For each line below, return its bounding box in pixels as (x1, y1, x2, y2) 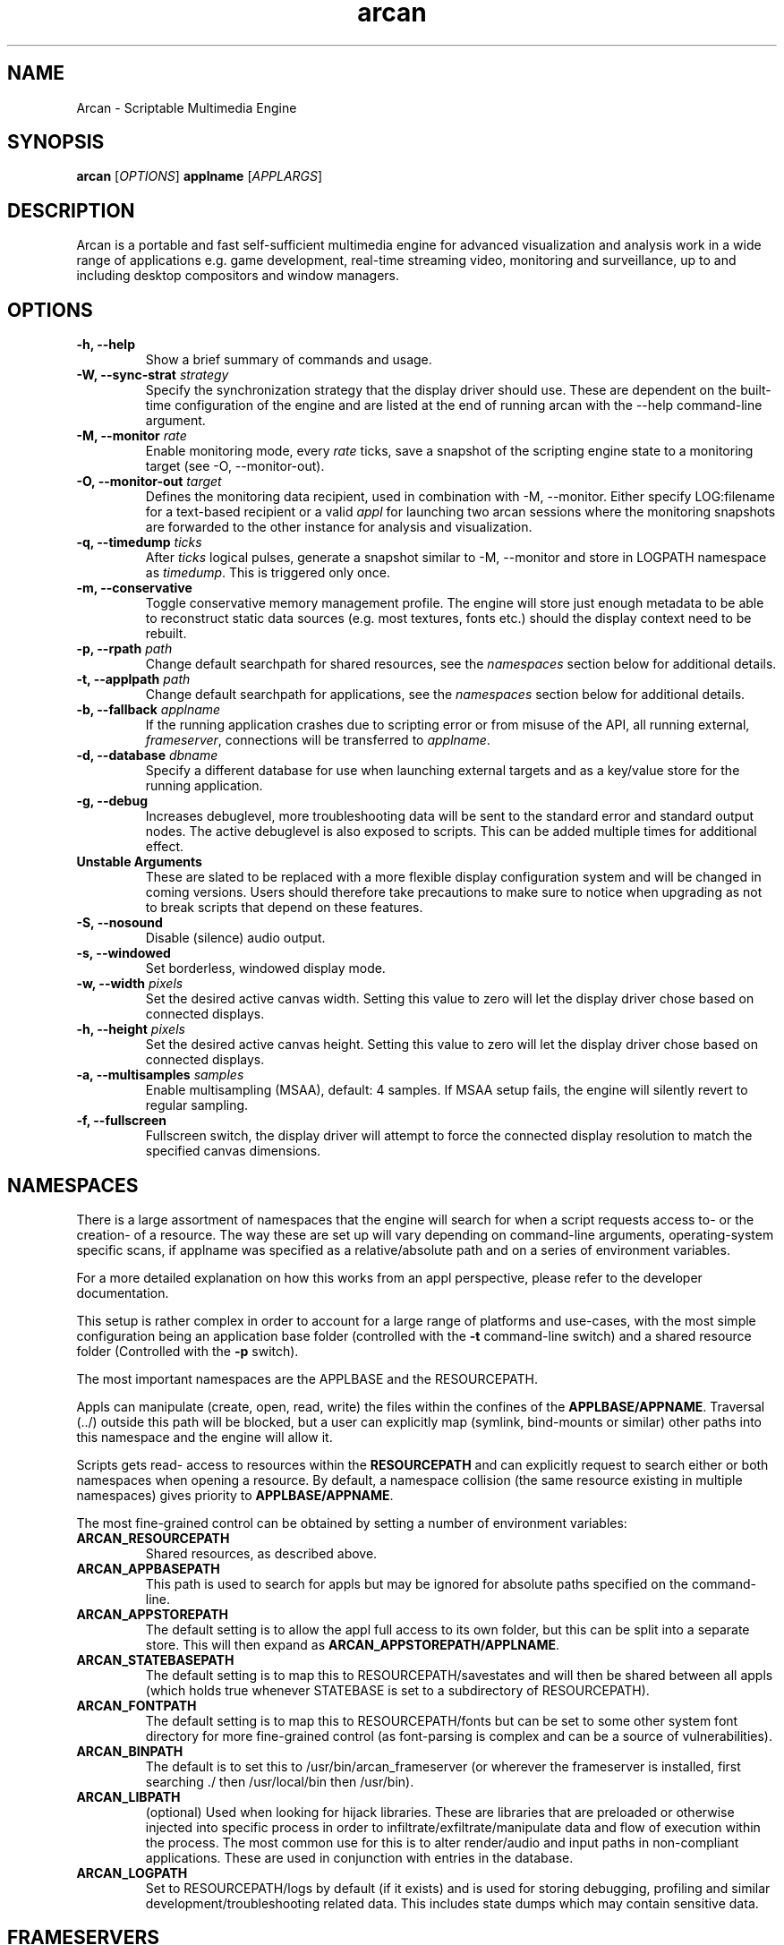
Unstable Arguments (76, 854, 202, 870)
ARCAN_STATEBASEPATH (76, 1651, 234, 1668)
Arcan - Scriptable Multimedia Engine (76, 99, 297, 115)
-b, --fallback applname (76, 702, 221, 718)
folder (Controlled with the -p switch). (76, 1343, 299, 1359)
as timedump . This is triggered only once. (145, 565, 390, 581)
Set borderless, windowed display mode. (145, 960, 386, 977)
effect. (145, 839, 184, 855)
